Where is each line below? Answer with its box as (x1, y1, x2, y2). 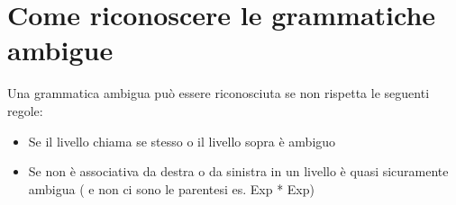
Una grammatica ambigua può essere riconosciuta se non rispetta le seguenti (7, 84, 430, 102)
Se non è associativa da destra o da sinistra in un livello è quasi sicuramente (28, 162, 449, 181)
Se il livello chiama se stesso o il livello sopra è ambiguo (28, 131, 336, 150)
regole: (7, 101, 43, 120)
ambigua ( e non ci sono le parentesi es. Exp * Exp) (28, 179, 315, 198)
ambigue (7, 31, 114, 68)
